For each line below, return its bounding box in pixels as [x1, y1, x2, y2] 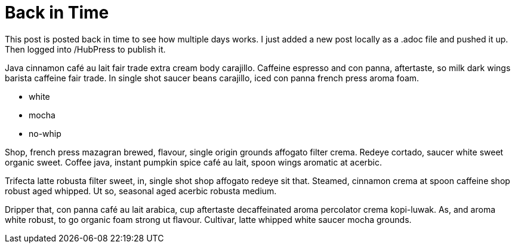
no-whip [29, 128, 61, 139]
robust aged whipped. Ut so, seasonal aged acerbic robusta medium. [5, 185, 277, 196]
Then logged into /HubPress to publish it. [5, 44, 166, 54]
